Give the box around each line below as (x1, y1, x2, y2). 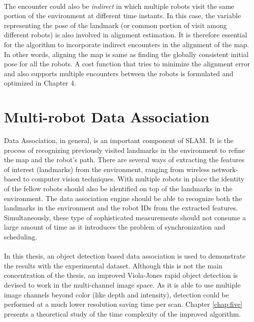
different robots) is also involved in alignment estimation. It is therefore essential (4, 29, 247, 40)
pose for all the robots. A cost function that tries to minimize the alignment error (4, 59, 250, 69)
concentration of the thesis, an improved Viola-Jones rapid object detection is (4, 270, 238, 280)
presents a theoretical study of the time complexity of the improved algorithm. (4, 308, 241, 319)
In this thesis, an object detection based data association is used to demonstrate (4, 251, 246, 261)
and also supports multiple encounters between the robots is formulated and (4, 68, 234, 78)
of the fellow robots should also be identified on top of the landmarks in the (4, 183, 232, 194)
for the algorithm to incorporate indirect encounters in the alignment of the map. (4, 39, 249, 49)
